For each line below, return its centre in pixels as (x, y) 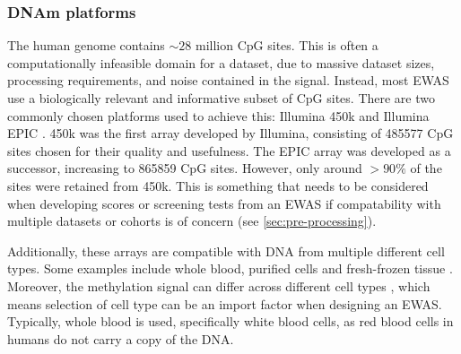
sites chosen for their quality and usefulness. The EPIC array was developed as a (229, 150)
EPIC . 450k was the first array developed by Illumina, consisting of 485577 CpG (230, 133)
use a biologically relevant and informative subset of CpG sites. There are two (221, 98)
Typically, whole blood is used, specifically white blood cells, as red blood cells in (230, 321)
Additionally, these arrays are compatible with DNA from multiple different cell (226, 250)
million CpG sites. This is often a (287, 45)
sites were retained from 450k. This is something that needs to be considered (218, 185)
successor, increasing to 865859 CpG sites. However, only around (185, 168)
